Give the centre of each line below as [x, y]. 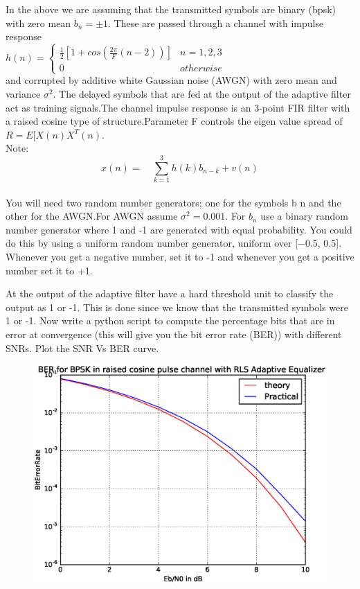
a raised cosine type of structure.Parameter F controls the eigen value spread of [174, 121]
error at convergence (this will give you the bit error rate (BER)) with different [174, 334]
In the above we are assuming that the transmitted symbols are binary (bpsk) [171, 9]
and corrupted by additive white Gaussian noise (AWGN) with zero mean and [171, 80]
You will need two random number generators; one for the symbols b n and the [173, 202]
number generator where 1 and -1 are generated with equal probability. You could [179, 229]
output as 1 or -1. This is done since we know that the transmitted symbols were [177, 307]
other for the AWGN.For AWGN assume [92, 216]
